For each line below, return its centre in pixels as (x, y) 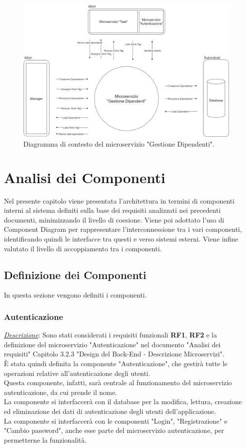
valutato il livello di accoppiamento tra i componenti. (83, 248)
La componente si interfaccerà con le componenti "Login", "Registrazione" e (116, 420)
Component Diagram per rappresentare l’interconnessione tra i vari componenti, (123, 229)
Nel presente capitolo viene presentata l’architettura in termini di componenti (119, 200)
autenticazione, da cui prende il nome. (60, 392)
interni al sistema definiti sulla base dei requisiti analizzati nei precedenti (112, 210)
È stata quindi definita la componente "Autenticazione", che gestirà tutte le (116, 363)
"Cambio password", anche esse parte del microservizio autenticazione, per (114, 430)
